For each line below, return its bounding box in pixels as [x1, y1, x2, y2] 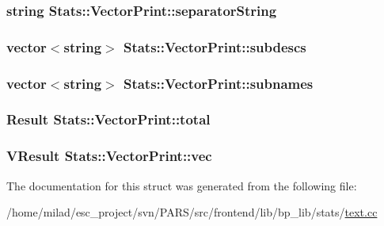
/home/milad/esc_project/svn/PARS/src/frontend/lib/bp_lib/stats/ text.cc [6, 204, 378, 220]
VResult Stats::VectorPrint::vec [6, 146, 212, 166]
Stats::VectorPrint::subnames [123, 73, 314, 93]
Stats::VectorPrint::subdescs [123, 36, 306, 56]
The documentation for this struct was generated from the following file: [6, 177, 357, 193]
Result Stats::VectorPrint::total [6, 109, 211, 129]
